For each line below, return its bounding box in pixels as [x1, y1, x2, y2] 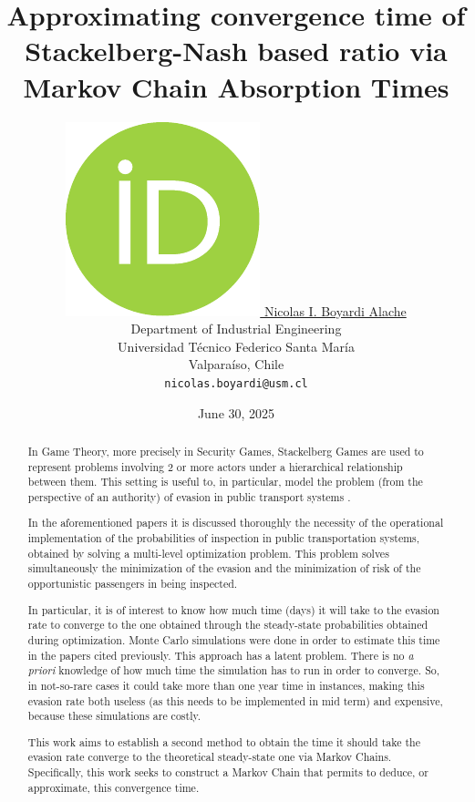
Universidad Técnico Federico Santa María [118, 336, 355, 355]
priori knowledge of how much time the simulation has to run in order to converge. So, [27, 663, 439, 678]
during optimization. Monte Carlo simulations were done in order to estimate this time [27, 632, 440, 647]
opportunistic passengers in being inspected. [27, 576, 238, 591]
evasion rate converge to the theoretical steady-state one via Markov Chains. [27, 749, 392, 765]
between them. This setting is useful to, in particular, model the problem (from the [27, 474, 423, 489]
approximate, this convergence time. [27, 779, 200, 795]
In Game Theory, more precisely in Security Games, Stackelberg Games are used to [27, 443, 424, 458]
